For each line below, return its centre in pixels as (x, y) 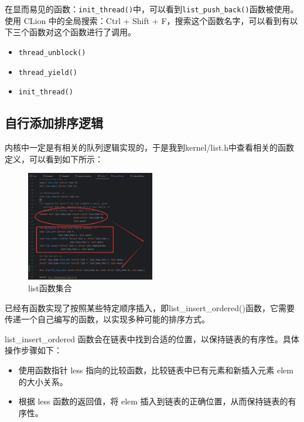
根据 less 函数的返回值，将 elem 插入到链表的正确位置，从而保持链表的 (153, 401)
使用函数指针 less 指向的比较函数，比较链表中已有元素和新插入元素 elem (156, 370)
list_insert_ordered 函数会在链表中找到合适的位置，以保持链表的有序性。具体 (152, 338)
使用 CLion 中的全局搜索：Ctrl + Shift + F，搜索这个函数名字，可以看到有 (147, 20)
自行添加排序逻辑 (54, 123)
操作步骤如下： (33, 350)
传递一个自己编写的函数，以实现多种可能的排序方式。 (107, 319)
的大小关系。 (43, 381)
